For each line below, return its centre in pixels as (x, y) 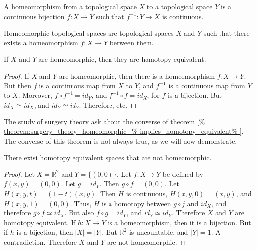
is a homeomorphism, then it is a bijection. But (179, 222)
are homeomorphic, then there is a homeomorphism (137, 75)
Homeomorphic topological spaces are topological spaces (89, 33)
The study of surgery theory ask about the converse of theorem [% (105, 121)
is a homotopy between (136, 203)
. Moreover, (35, 95)
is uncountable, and (159, 232)
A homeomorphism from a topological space (70, 6)
